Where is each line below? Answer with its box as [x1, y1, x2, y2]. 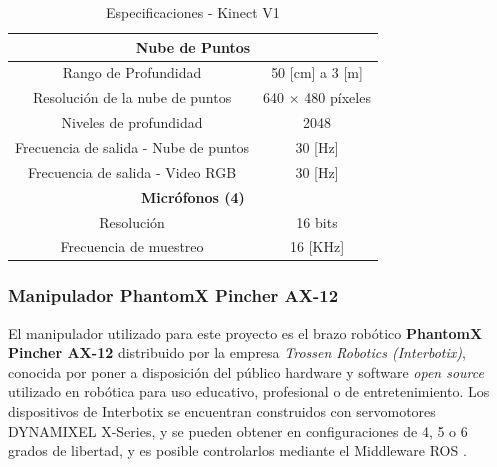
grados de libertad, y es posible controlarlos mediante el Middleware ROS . [8, 440, 467, 461]
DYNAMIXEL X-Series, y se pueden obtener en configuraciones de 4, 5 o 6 [8, 420, 468, 441]
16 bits [296, 211, 338, 232]
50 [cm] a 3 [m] [271, 62, 363, 83]
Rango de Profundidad [62, 62, 202, 83]
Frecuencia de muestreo [60, 236, 204, 257]
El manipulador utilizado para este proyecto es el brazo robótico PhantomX [8, 322, 483, 343]
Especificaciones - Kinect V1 [106, 2, 280, 22]
